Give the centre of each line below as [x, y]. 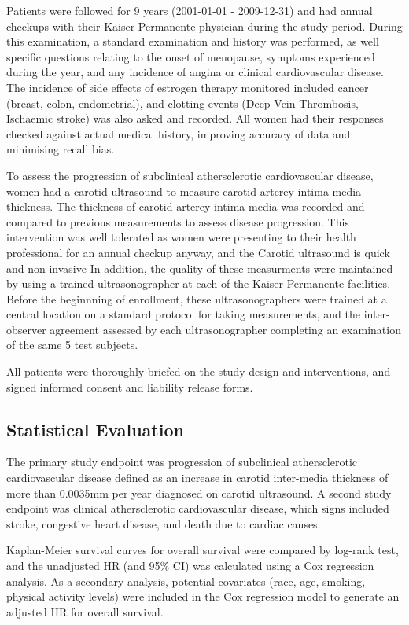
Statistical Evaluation [95, 429]
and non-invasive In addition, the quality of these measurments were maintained [200, 268]
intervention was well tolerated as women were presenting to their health [181, 237]
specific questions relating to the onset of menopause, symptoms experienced [191, 56]
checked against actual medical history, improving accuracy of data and [179, 133]
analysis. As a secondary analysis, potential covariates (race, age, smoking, [186, 581]
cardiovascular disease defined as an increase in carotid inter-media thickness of [197, 478]
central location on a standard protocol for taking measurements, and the [184, 314]
